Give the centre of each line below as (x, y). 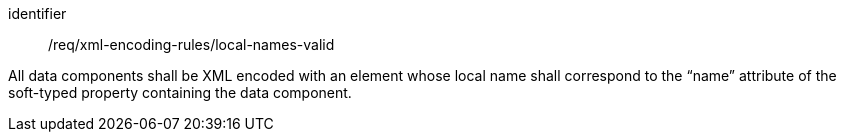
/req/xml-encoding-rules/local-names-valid (191, 44)
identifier (37, 13)
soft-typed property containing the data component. (180, 92)
